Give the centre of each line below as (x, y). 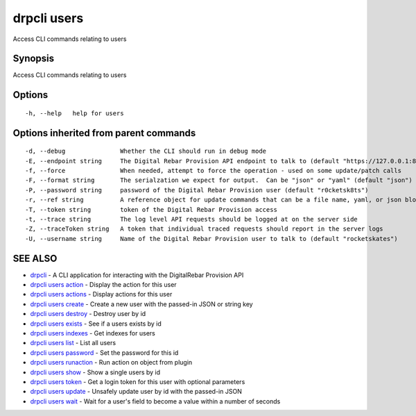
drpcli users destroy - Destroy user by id (88, 314)
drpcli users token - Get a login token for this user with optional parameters (138, 381)
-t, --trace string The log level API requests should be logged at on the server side (192, 219)
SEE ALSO (35, 258)
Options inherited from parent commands (104, 133)
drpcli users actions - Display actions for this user (101, 294)
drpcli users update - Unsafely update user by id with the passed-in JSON (136, 392)
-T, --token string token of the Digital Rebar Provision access (151, 209)
